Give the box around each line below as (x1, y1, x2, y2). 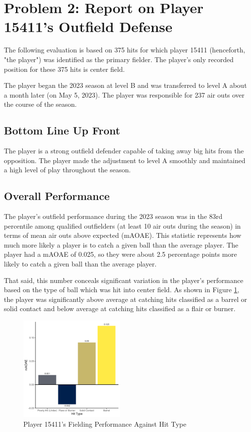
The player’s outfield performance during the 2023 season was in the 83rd (4, 211, 223, 221)
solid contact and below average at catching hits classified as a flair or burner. (4, 303, 235, 314)
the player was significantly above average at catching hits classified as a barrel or (4, 294, 247, 304)
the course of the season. (4, 99, 77, 109)
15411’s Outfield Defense (4, 17, 173, 36)
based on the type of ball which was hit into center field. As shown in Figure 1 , (4, 284, 239, 295)
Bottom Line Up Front (4, 123, 120, 138)
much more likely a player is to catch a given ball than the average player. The (4, 239, 238, 249)
